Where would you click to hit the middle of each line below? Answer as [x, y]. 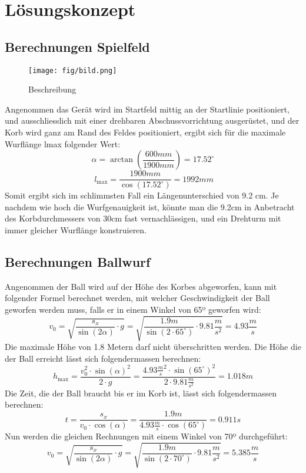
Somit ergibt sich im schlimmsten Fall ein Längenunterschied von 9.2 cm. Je [142, 195]
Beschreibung [52, 89]
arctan [122, 160]
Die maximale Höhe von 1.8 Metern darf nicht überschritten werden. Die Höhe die [153, 347]
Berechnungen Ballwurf [78, 262]
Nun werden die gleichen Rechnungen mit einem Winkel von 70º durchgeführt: [146, 436]
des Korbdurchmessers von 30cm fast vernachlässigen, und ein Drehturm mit [143, 218]
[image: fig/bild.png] [73, 70]
